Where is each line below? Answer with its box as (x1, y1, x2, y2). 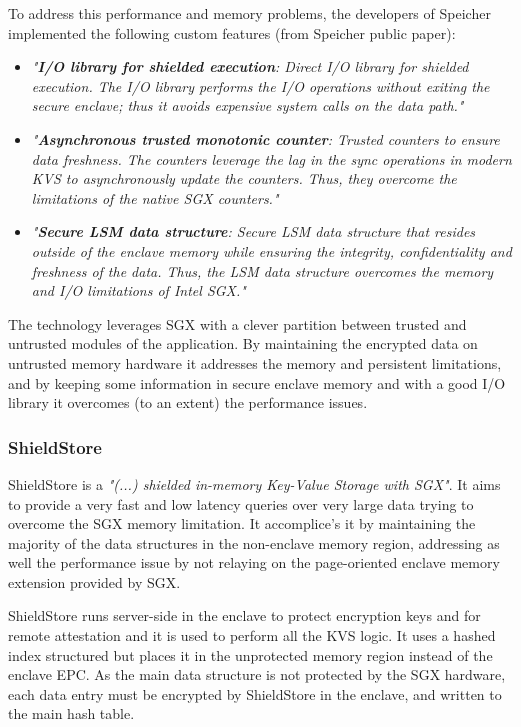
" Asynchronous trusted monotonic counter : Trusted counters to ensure (31, 128, 500, 149)
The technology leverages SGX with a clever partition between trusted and (8, 313, 467, 334)
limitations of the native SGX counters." (31, 187, 279, 208)
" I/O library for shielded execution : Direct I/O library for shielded (31, 56, 469, 77)
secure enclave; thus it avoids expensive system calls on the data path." (31, 95, 464, 116)
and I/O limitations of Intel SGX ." (31, 280, 246, 301)
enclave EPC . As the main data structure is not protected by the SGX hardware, (8, 664, 506, 685)
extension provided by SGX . (8, 571, 181, 592)
